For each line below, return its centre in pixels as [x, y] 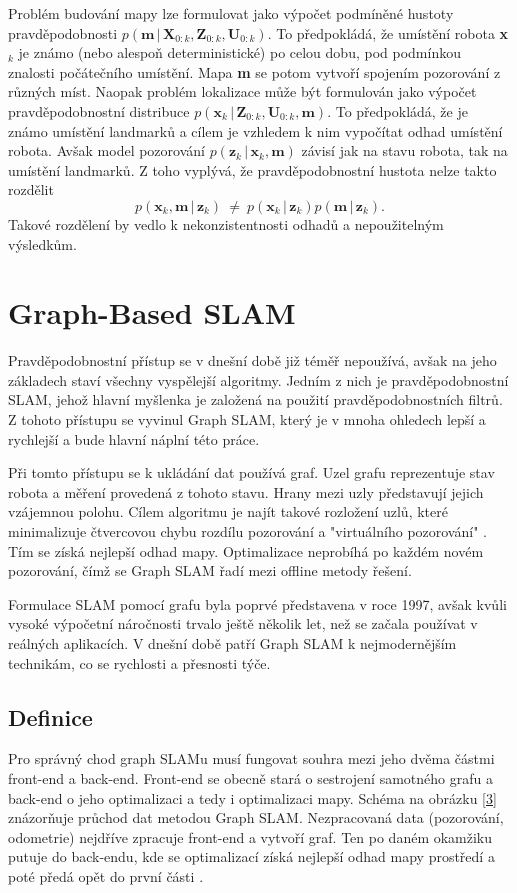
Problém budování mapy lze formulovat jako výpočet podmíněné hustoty [231, 13]
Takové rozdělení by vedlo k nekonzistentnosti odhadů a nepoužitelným [226, 223]
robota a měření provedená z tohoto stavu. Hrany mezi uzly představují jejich [246, 491]
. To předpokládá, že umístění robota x [388, 32]
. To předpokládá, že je [397, 110]
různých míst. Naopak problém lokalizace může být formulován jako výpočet [242, 91]
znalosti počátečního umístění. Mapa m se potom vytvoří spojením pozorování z [254, 71]
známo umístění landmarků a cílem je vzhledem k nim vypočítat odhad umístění [255, 130]
